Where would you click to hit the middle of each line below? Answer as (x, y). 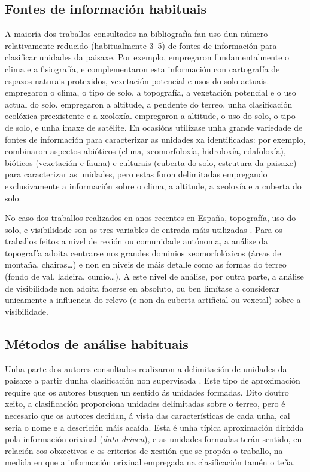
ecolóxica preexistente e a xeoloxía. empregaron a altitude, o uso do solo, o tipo (150, 116)
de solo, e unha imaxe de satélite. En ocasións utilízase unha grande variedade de (154, 127)
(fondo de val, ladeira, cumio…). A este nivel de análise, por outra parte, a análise (154, 276)
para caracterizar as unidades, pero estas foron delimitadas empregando (136, 174)
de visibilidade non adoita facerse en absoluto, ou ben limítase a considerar (142, 288)
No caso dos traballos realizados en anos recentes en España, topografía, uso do (151, 218)
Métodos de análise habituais (97, 343)
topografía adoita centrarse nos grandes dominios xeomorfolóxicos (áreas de (143, 252)
